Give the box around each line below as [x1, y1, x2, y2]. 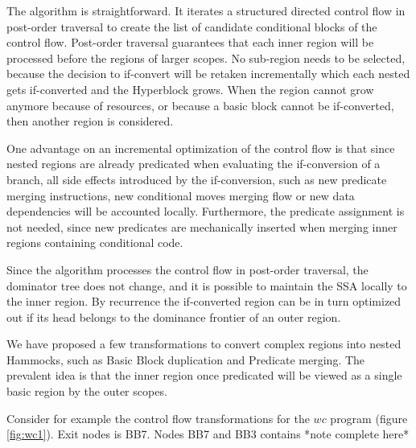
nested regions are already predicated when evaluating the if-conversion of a [6, 155, 381, 172]
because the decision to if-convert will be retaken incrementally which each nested [6, 65, 410, 82]
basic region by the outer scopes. [6, 383, 167, 400]
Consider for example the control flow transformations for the [6, 409, 310, 426]
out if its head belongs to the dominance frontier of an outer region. [6, 308, 341, 325]
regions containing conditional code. [6, 234, 183, 251]
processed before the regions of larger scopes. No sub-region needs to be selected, [6, 49, 406, 66]
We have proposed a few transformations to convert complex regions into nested [6, 335, 402, 352]
